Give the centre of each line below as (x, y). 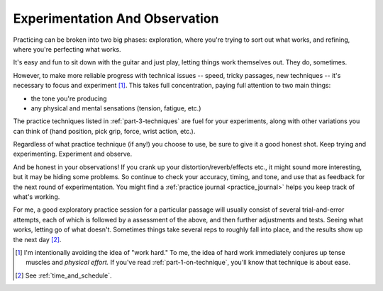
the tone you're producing (69, 98)
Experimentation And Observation (116, 18)
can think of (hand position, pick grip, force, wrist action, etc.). (104, 131)
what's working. (37, 197)
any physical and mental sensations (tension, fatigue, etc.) (116, 108)
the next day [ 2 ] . (37, 239)
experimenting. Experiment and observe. (73, 154)
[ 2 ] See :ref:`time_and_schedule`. (64, 275)
